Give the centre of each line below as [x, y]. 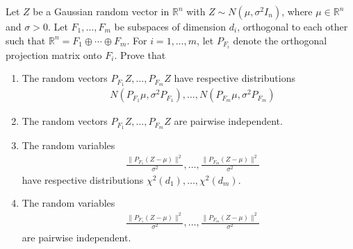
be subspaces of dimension [170, 26]
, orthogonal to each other [293, 26]
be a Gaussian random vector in [101, 11]
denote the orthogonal [280, 40]
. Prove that [140, 54]
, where [297, 11]
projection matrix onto [54, 54]
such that [26, 40]
